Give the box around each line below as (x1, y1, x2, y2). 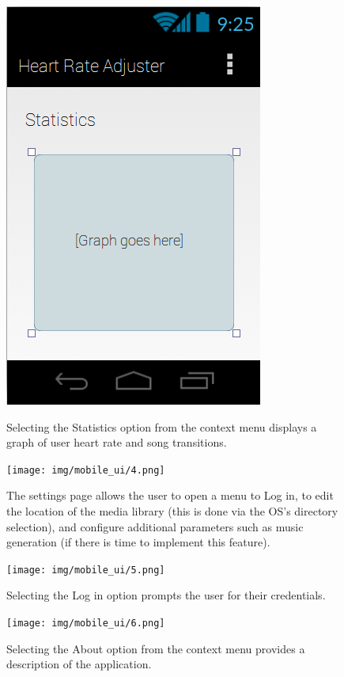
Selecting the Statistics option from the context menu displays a (6, 418, 317, 435)
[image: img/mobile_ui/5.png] (6, 564, 165, 576)
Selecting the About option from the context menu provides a (6, 640, 305, 656)
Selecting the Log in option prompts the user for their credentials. (6, 587, 326, 603)
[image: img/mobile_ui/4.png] (6, 464, 165, 476)
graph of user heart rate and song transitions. (6, 434, 227, 451)
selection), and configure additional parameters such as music (6, 518, 304, 534)
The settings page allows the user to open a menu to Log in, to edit (6, 487, 334, 504)
